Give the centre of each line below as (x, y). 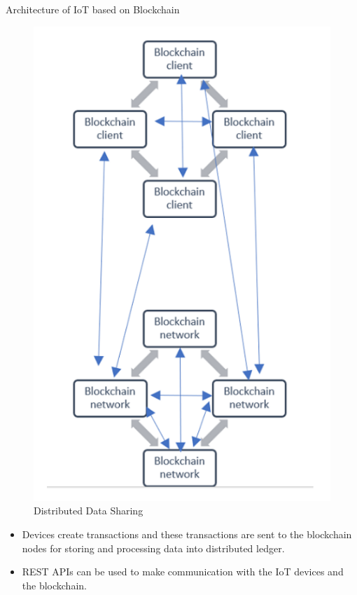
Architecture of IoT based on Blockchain (93, 9)
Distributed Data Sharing (89, 511)
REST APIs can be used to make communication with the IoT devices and (183, 572)
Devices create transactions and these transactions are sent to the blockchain (187, 534)
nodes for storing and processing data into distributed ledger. (153, 548)
